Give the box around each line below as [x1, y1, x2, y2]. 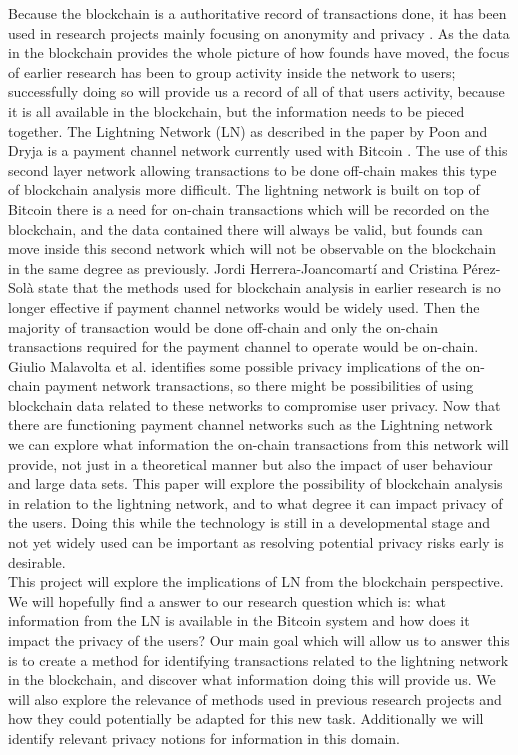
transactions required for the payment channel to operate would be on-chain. [8, 336, 479, 357]
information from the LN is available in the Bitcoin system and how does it [8, 610, 470, 631]
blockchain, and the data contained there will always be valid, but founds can [8, 218, 483, 239]
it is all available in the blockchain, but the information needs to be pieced [8, 100, 465, 121]
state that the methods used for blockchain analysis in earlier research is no [38, 277, 501, 298]
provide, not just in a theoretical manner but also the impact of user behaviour [8, 453, 493, 474]
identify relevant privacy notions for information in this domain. [8, 727, 400, 748]
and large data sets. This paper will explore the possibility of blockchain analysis [8, 473, 503, 494]
